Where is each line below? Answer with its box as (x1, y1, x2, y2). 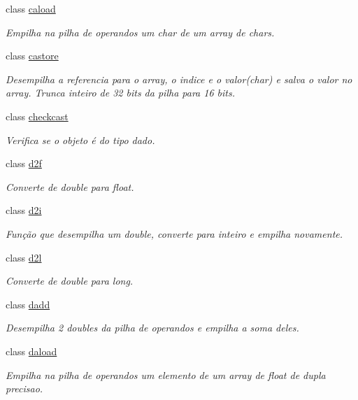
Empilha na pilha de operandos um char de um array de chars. (6, 24, 275, 39)
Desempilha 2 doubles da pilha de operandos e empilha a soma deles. (6, 320, 299, 335)
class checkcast (6, 108, 69, 123)
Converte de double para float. (6, 179, 134, 194)
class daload (6, 343, 57, 358)
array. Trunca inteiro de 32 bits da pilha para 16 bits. (6, 85, 235, 100)
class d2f (6, 156, 42, 171)
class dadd (6, 297, 50, 311)
